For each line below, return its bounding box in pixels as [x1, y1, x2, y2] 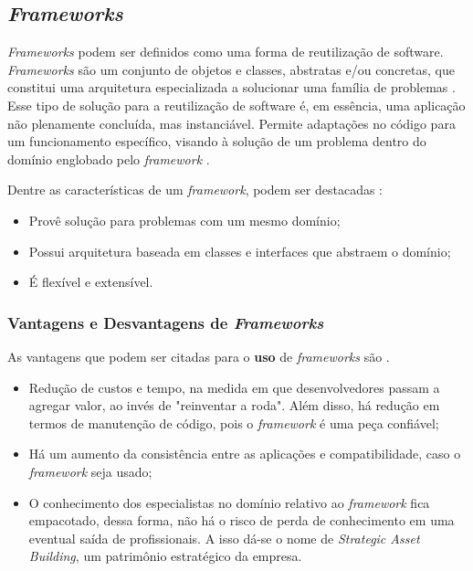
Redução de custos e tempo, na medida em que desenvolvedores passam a [28, 377, 440, 397]
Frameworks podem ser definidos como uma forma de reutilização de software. [7, 42, 444, 61]
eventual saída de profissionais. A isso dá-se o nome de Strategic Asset [28, 528, 420, 547]
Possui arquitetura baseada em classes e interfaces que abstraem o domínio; [28, 241, 451, 260]
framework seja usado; [28, 461, 152, 481]
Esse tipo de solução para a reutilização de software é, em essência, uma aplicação [7, 95, 466, 114]
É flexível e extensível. [28, 272, 153, 291]
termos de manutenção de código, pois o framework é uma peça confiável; [28, 413, 439, 432]
